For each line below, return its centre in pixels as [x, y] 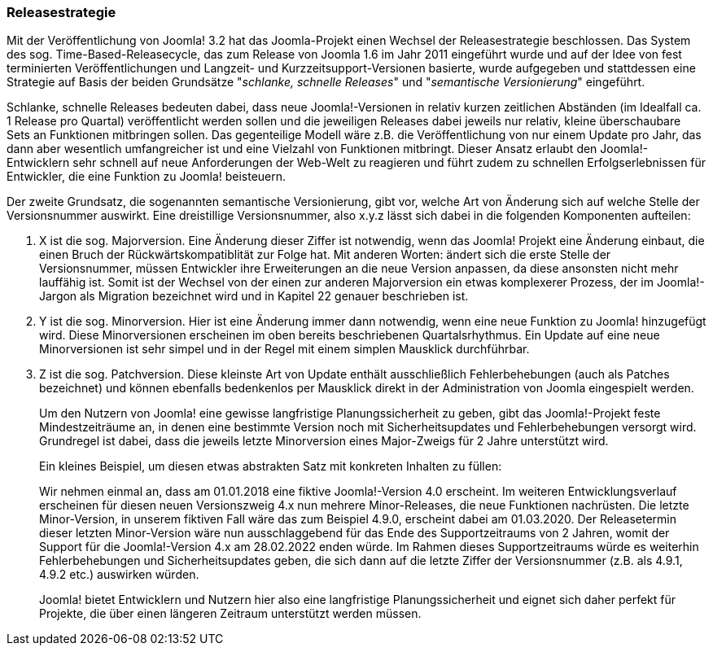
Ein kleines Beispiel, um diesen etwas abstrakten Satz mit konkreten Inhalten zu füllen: [271, 466]
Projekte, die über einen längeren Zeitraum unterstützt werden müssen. [230, 614]
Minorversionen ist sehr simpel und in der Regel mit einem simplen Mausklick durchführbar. [284, 349]
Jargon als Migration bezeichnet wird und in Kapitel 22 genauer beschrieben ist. [254, 296]
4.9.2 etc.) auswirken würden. [119, 575]
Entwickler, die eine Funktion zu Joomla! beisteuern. [147, 177]
